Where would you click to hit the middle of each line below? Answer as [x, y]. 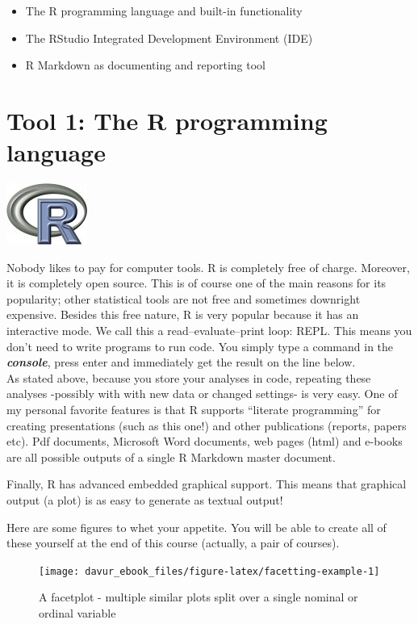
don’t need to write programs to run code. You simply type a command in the [200, 346]
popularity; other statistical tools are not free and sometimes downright [184, 298]
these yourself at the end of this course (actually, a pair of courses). [173, 543]
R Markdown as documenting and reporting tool [145, 65]
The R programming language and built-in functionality [164, 10]
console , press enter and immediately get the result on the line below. [181, 362]
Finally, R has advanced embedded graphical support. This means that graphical [207, 484]
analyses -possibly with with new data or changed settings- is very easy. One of [202, 394]
